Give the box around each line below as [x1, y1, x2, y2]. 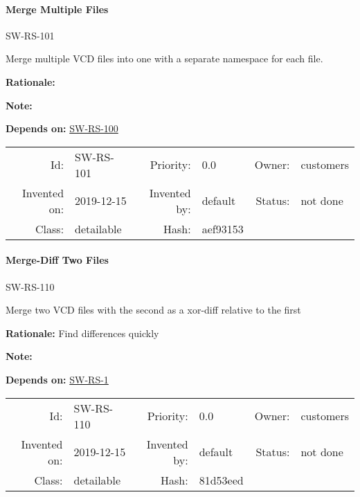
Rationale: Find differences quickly [6, 325, 159, 340]
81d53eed [199, 471, 244, 488]
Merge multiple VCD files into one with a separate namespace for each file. [6, 51, 323, 66]
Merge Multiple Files [6, 1, 109, 16]
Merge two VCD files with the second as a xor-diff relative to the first [6, 302, 301, 317]
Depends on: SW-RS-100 [6, 121, 118, 136]
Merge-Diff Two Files [6, 253, 109, 267]
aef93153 [201, 220, 244, 237]
